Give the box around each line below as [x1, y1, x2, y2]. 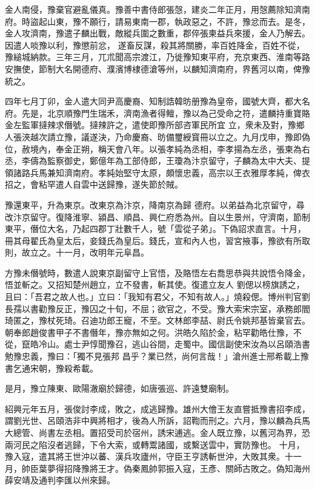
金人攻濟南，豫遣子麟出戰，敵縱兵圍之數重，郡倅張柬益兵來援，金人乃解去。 [5, 27, 310, 39]
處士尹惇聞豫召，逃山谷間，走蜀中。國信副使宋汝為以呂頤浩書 [64, 338, 310, 350]
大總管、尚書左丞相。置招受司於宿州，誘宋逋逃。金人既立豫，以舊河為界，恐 [5, 426, 310, 438]
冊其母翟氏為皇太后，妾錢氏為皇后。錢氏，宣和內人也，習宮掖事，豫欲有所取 [5, 234, 310, 247]
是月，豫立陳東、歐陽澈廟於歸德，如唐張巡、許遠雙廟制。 [5, 382, 234, 395]
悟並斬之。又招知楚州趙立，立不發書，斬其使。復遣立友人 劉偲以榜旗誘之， [5, 278, 305, 291]
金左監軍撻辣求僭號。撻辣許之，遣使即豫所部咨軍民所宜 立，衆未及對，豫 [5, 118, 296, 131]
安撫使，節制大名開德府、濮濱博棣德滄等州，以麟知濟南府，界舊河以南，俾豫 [5, 62, 310, 75]
